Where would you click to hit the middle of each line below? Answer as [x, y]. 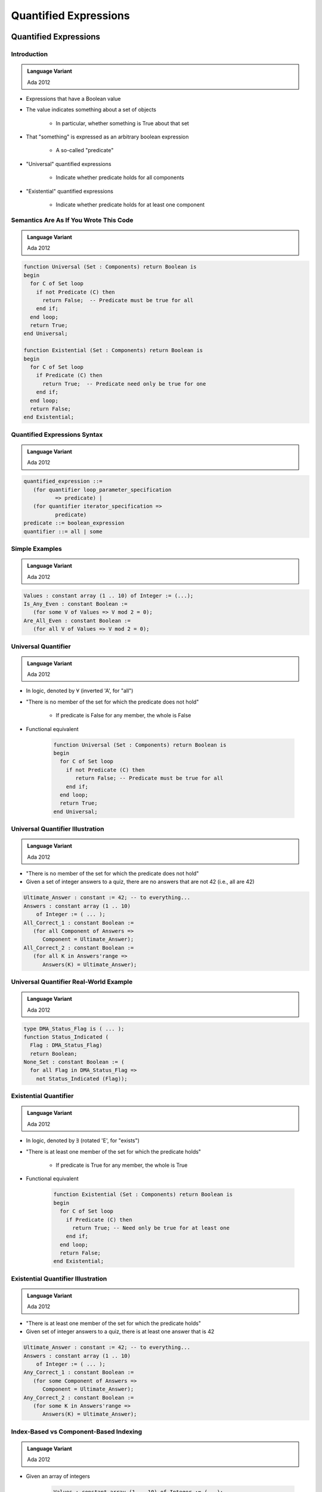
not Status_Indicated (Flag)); [82, 1078]
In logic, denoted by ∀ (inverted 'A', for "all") [80, 691]
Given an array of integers [58, 1476]
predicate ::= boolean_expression [74, 523]
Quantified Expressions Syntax [57, 434]
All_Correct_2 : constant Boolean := [79, 948]
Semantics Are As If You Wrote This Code [72, 220]
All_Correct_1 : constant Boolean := [79, 923]
